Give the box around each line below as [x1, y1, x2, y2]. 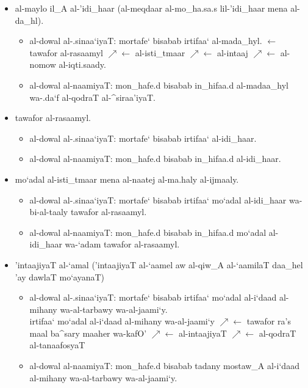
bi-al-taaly [29, 205, 68, 218]
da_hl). [15, 13, 44, 26]
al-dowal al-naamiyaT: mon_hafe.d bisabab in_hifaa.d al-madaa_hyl [29, 78, 289, 91]
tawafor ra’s [246, 315, 291, 328]
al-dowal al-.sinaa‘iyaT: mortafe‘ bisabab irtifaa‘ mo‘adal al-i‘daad [29, 291, 277, 304]
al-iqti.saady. [59, 58, 106, 71]
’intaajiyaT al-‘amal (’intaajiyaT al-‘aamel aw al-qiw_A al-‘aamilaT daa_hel [15, 258, 303, 271]
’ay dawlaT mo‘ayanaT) [15, 270, 105, 283]
